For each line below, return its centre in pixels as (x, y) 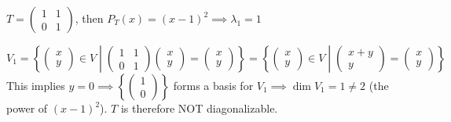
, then (89, 18)
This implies (36, 85)
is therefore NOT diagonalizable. (199, 108)
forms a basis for (213, 85)
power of (27, 108)
